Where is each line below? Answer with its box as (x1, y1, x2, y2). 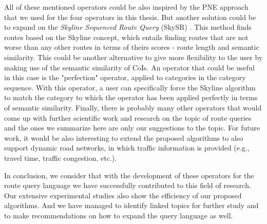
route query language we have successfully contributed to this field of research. (4, 180, 251, 191)
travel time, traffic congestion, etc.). (4, 152, 117, 163)
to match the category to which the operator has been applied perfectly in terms (4, 92, 258, 103)
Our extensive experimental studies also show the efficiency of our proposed (4, 190, 242, 200)
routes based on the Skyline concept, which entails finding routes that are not (4, 31, 249, 42)
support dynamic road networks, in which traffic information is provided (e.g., (4, 142, 250, 153)
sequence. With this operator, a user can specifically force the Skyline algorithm (4, 82, 256, 92)
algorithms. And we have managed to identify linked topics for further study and (4, 200, 259, 211)
